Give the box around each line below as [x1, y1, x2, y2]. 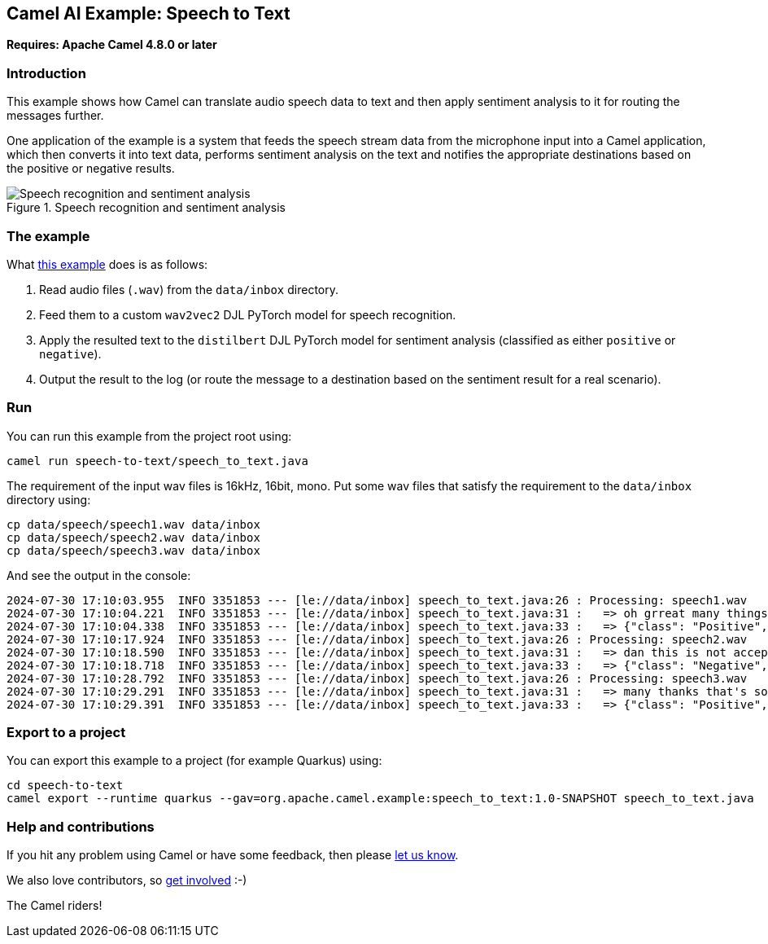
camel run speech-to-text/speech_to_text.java [7, 454, 308, 468]
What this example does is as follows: [7, 257, 208, 271]
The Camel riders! [7, 898, 103, 913]
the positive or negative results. [7, 161, 175, 176]
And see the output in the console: [7, 568, 191, 582]
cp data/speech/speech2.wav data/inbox [7, 530, 260, 544]
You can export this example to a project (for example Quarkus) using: [7, 753, 382, 768]
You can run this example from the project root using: [7, 428, 292, 443]
